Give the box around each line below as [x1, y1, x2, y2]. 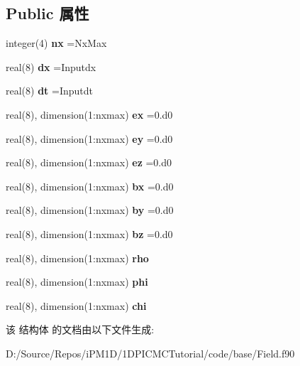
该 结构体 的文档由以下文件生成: [6, 322, 155, 337]
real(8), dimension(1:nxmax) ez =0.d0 [6, 155, 172, 170]
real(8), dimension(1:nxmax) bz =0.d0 [6, 226, 173, 241]
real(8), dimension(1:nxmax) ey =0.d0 [6, 131, 173, 146]
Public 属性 [6, 2, 89, 24]
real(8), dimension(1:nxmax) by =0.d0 [6, 203, 174, 217]
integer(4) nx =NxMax [6, 36, 107, 50]
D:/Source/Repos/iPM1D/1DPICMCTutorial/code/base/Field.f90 [6, 345, 295, 360]
